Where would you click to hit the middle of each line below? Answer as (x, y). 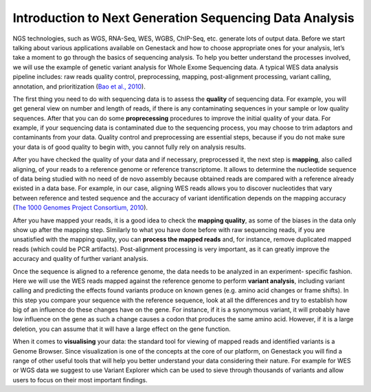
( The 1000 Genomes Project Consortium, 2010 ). (80, 208)
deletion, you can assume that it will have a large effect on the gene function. (122, 329)
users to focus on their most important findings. (80, 380)
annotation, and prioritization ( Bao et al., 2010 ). (79, 87)
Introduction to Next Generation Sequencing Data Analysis (184, 18)
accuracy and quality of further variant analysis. (80, 259)
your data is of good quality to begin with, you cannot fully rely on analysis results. (130, 147)
